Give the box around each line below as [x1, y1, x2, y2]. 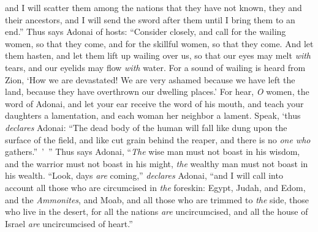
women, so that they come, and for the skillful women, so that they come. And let [5, 37, 314, 50]
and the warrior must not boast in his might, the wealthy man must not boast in [5, 157, 308, 170]
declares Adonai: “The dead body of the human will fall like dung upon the [5, 121, 287, 133]
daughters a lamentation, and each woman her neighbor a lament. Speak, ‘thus [5, 109, 301, 122]
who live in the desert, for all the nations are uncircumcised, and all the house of [5, 205, 308, 218]
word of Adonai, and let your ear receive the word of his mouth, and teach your [5, 97, 304, 110]
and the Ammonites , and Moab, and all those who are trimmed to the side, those [5, 193, 309, 206]
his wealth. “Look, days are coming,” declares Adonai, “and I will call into [5, 169, 283, 182]
